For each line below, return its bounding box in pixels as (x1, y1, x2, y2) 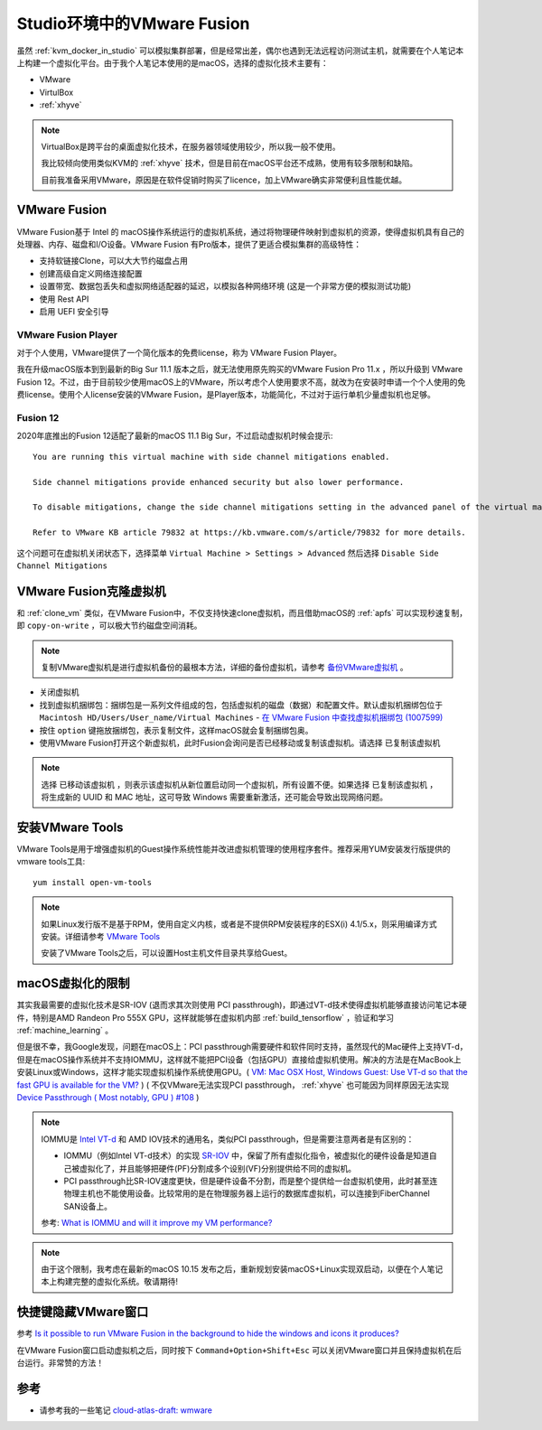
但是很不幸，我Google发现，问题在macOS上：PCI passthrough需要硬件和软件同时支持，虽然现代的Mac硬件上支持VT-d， (16, 1042, 469, 1052)
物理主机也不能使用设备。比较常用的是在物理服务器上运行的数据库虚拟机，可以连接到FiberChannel (63, 1188, 431, 1199)
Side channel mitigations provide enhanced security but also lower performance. (33, 477, 405, 487)
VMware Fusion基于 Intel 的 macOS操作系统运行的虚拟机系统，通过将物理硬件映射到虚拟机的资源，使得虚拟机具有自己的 (16, 226, 464, 237)
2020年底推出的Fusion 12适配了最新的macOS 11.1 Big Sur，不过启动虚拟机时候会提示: (16, 430, 333, 442)
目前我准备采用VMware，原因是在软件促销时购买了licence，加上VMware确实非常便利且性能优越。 (41, 174, 407, 185)
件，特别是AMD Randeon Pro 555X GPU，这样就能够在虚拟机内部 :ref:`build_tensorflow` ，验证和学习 (16, 1012, 395, 1023)
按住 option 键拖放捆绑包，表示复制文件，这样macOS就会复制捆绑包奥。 (39, 724, 313, 735)
